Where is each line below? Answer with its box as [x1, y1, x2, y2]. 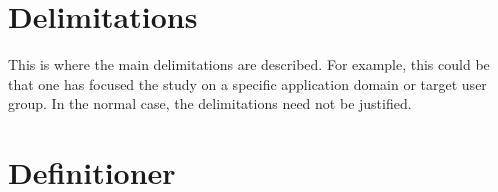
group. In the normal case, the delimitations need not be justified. [8, 93, 412, 114]
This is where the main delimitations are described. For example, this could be [8, 54, 490, 75]
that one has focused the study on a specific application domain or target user [8, 73, 487, 94]
